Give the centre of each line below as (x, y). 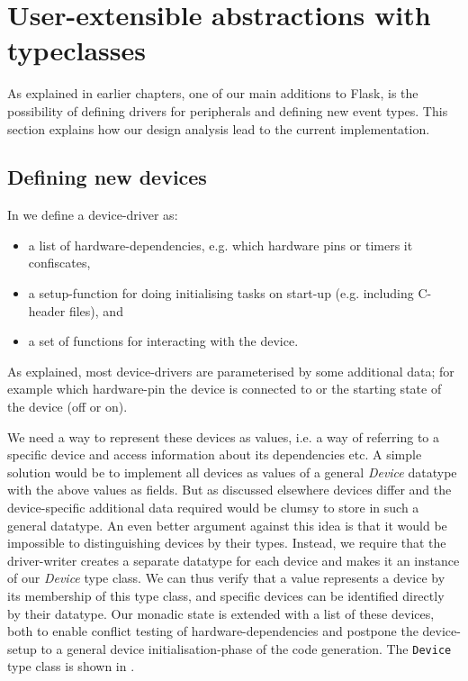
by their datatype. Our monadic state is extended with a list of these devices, (221, 613)
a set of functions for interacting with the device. (163, 341)
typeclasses (76, 50)
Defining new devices (107, 177)
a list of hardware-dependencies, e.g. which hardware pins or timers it (220, 245)
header (47, 310)
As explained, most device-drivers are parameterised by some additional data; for (231, 371)
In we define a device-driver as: (93, 215)
